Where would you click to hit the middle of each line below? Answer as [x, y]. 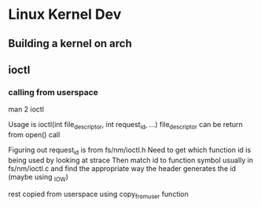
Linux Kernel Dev [65, 15]
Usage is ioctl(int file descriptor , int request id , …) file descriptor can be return [126, 125]
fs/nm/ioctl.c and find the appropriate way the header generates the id [122, 168]
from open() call [34, 135]
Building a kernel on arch [70, 44]
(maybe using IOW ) [39, 178]
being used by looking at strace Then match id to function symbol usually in [131, 160]
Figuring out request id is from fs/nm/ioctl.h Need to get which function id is [130, 151]
